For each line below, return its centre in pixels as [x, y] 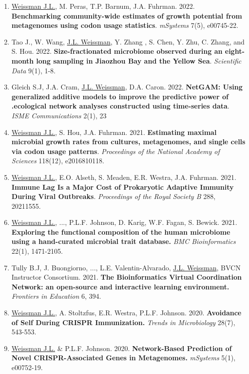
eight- [235, 51]
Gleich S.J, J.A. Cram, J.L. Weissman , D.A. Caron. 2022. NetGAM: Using [127, 87]
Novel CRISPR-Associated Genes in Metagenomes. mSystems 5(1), [124, 358]
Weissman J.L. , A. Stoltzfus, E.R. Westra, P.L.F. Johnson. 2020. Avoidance [126, 313]
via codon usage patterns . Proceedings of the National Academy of [115, 151]
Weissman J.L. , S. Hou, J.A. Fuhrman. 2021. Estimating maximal [114, 132]
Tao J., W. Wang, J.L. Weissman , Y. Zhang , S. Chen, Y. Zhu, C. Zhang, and [128, 41]
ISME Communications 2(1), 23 [59, 115]
